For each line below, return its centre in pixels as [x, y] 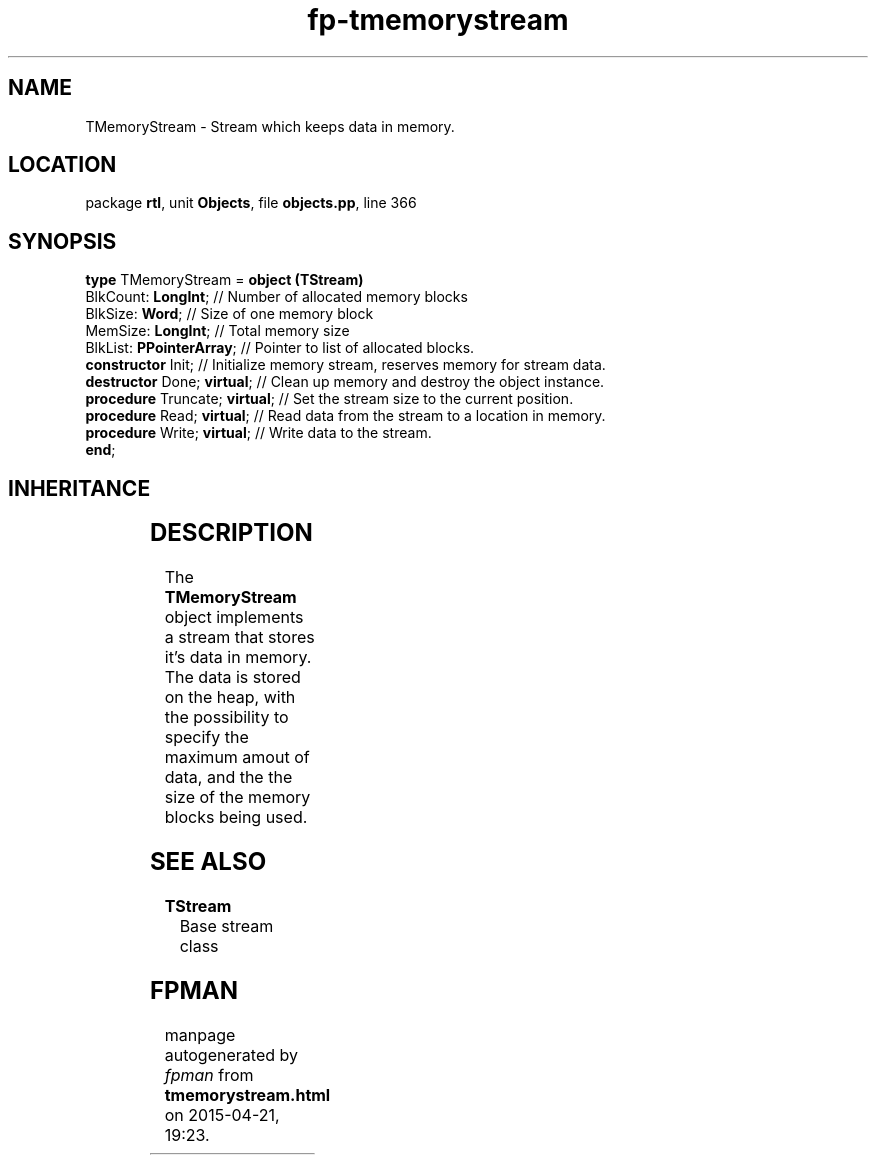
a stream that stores [239, 637]
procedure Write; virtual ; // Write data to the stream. [258, 433]
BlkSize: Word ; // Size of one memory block [229, 314]
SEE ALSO [208, 861]
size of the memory [237, 797]
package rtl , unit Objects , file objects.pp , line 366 [251, 203]
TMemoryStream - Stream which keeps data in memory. [270, 126]
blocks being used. [236, 817]
